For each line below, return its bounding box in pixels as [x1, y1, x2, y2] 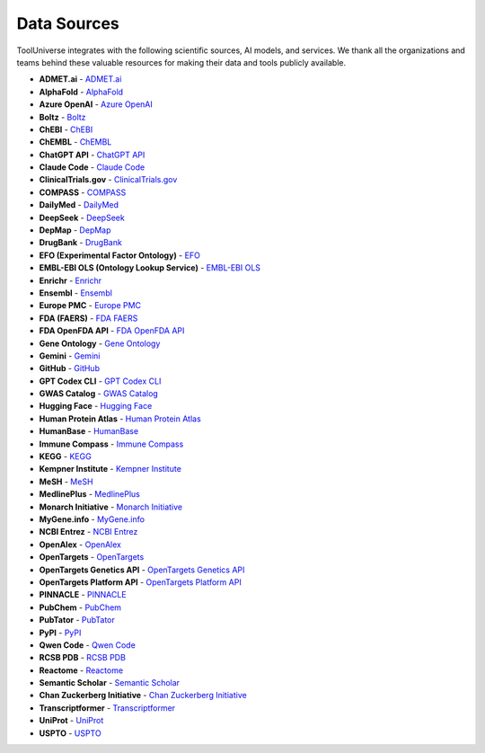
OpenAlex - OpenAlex [39, 539, 121, 550]
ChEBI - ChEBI [39, 124, 93, 135]
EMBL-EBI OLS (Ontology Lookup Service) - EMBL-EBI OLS [39, 262, 260, 273]
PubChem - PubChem [39, 602, 121, 613]
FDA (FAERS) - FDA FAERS [39, 313, 138, 323]
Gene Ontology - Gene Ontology [39, 338, 161, 349]
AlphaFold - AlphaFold [39, 86, 124, 97]
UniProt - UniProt [39, 715, 104, 726]
